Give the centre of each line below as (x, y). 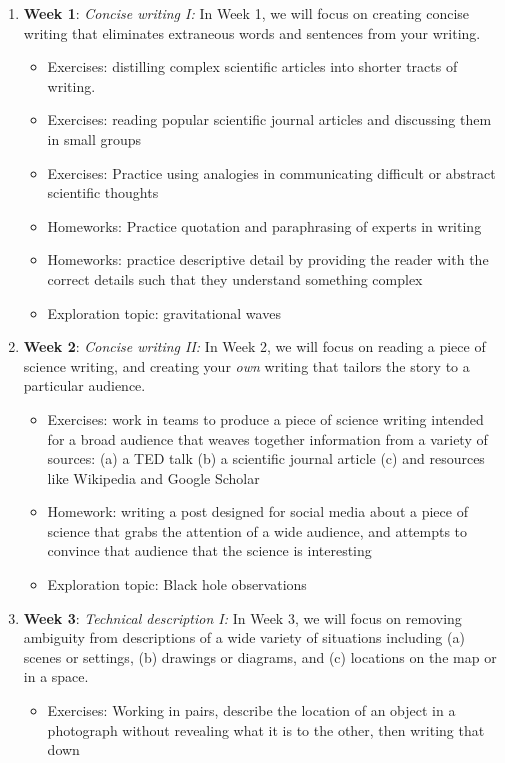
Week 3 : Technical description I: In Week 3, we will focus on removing (242, 617)
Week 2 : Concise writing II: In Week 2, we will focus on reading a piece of (254, 346)
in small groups (94, 138)
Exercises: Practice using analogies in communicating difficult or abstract (271, 172)
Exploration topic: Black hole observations (177, 584)
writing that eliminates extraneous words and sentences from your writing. (252, 32)
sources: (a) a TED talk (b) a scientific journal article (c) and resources (266, 458)
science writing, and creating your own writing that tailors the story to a (246, 365)
